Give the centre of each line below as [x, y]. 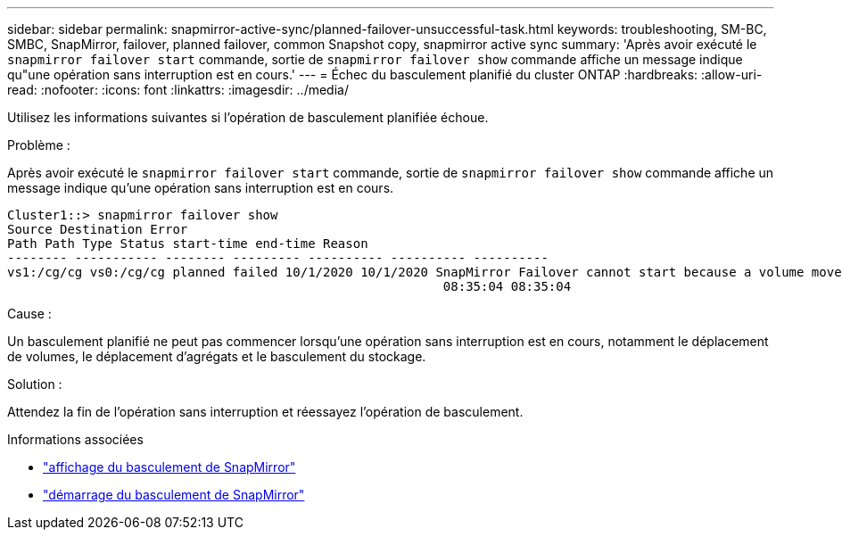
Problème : [39, 145]
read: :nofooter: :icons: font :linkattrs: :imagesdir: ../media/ [178, 90]
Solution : [35, 384]
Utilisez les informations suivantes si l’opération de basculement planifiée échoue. [248, 117]
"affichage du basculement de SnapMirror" [169, 467]
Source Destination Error [98, 229]
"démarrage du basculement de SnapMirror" [174, 495]
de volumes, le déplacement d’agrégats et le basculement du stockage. [217, 356]
